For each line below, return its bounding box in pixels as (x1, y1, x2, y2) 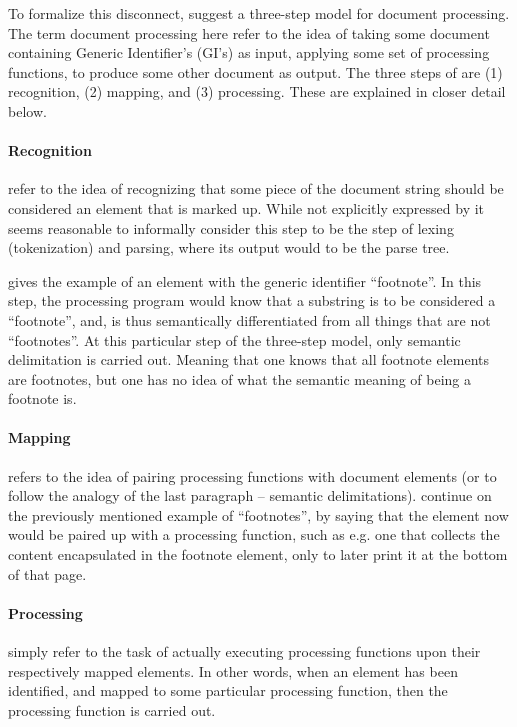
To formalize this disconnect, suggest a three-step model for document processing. (8, 3, 510, 23)
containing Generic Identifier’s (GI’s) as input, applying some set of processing (8, 42, 490, 63)
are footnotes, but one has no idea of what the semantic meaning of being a (8, 368, 472, 389)
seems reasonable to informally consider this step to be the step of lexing (8, 217, 454, 238)
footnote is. (8, 388, 77, 409)
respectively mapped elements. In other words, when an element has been (8, 660, 458, 681)
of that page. (8, 563, 87, 584)
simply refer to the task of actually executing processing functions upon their (8, 641, 481, 662)
